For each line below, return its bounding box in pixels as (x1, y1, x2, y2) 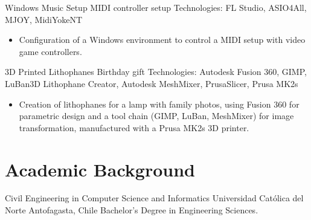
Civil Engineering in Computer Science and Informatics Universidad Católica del (5, 192, 304, 204)
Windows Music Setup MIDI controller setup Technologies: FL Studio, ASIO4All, (5, 1, 307, 13)
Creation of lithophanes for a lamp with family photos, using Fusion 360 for (19, 97, 300, 110)
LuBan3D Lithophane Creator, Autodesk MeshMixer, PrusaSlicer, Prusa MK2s (5, 77, 298, 89)
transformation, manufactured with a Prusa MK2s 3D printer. (19, 121, 249, 134)
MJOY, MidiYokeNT (5, 13, 83, 25)
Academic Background (5, 157, 195, 181)
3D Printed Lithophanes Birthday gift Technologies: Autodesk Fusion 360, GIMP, (5, 65, 307, 78)
